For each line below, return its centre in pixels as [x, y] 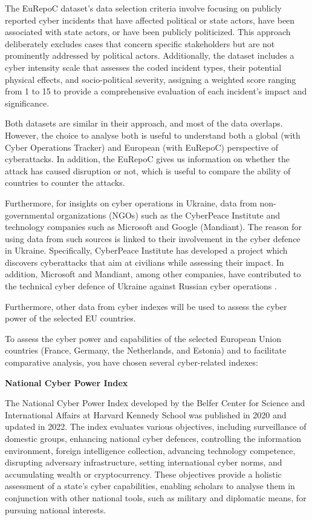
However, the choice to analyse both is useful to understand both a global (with [153, 135]
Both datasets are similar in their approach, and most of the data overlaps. [144, 123]
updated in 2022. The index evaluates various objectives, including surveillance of [156, 426]
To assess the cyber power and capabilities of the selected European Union [143, 338]
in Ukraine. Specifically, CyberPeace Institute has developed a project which [146, 250]
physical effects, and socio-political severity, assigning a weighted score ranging [151, 79]
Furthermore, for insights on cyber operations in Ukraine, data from [131, 202]
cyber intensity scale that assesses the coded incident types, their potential [143, 67]
